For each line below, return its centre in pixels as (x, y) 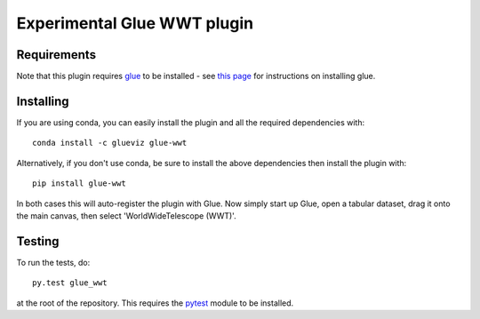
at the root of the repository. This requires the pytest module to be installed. (155, 303)
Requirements (56, 55)
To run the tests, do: (53, 262)
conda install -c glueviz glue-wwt (110, 143)
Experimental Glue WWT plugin (135, 23)
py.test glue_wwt (70, 283)
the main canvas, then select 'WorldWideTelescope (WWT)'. (126, 215)
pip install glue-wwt (79, 183)
